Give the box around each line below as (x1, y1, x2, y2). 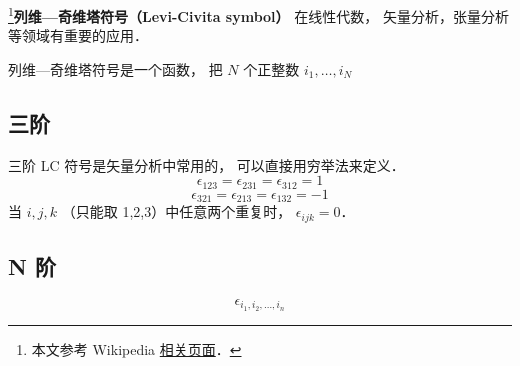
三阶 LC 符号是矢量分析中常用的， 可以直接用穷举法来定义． (8, 154, 405, 175)
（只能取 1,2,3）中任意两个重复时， (61, 201, 292, 222)
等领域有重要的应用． (8, 25, 148, 46)
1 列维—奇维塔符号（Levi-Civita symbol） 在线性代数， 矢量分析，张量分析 (8, 3, 509, 26)
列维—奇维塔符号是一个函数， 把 (8, 58, 223, 79)
